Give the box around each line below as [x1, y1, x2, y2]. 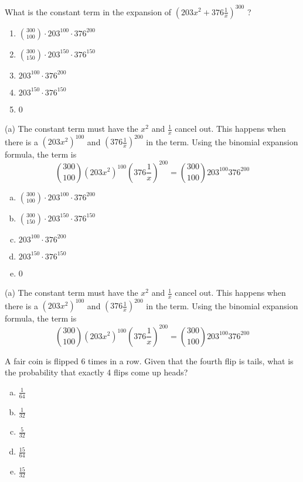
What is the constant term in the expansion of [5, 5, 172, 18]
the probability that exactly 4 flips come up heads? [5, 366, 188, 378]
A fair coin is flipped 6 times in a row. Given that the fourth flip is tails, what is [5, 354, 294, 367]
